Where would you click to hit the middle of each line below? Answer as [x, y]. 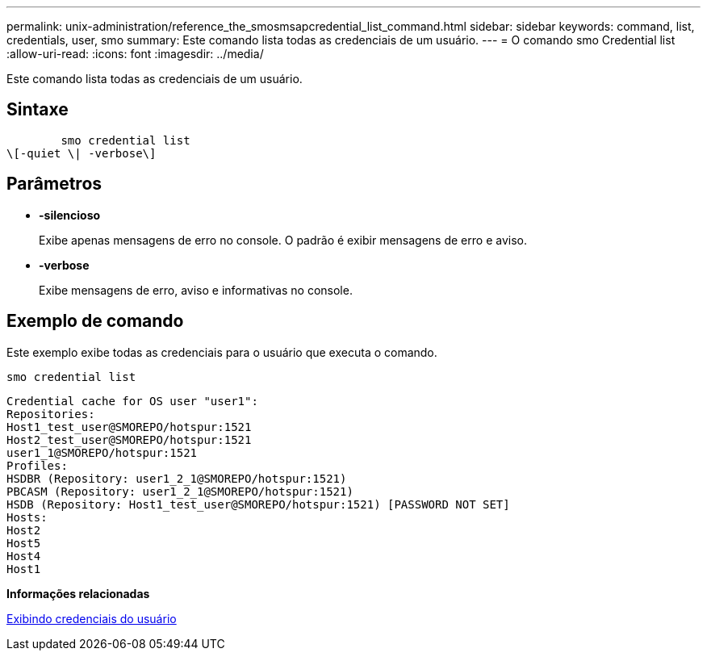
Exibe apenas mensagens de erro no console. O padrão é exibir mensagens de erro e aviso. [283, 240]
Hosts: [27, 517]
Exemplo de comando [95, 321]
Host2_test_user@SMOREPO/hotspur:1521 [129, 439]
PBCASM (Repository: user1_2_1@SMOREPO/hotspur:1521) [180, 491]
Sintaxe [38, 110]
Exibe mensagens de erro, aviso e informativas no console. [196, 290]
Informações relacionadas [78, 593]
